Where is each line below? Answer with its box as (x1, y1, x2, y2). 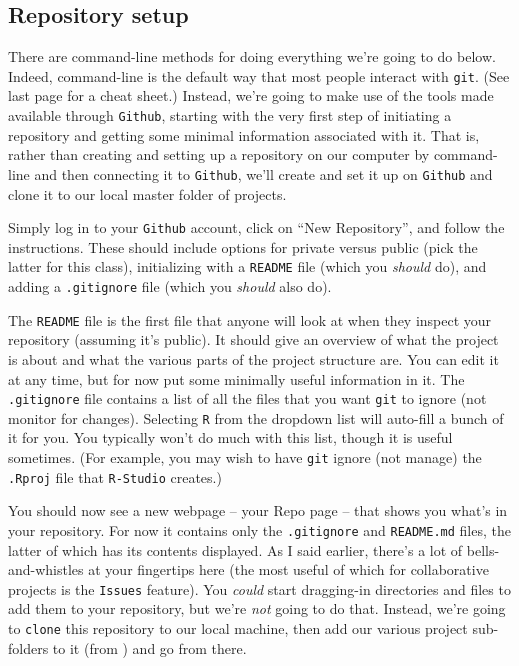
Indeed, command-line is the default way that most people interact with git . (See (8, 65, 510, 86)
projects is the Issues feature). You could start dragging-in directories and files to (8, 578, 511, 599)
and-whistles (8, 559, 84, 580)
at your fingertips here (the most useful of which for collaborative (88, 559, 489, 580)
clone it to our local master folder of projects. (8, 183, 287, 204)
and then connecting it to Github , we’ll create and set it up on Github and (34, 163, 493, 184)
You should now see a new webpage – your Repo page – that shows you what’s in (8, 500, 508, 521)
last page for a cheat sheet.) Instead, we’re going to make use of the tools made (8, 85, 494, 106)
